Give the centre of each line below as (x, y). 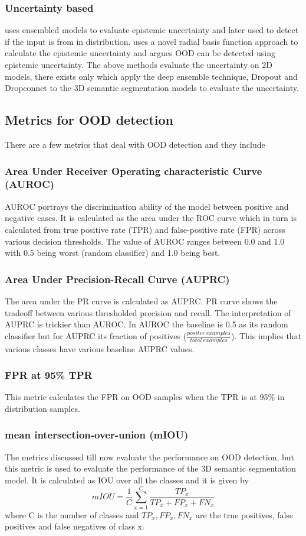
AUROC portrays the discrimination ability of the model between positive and (147, 206)
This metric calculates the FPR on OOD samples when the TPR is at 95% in (145, 397)
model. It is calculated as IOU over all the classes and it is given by (127, 480)
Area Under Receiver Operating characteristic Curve (134, 170)
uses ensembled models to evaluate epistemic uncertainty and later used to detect (152, 30)
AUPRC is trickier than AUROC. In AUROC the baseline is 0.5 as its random (147, 324)
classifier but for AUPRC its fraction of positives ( (96, 335)
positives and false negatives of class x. (75, 526)
